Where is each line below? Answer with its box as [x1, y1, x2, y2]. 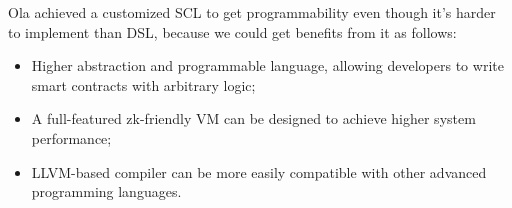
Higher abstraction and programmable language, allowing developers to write [31, 55, 504, 76]
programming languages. [31, 181, 182, 202]
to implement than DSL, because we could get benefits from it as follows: [8, 21, 457, 42]
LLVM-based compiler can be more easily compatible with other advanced [31, 161, 487, 182]
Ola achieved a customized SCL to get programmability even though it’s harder [8, 2, 496, 22]
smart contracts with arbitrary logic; [31, 74, 256, 95]
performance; [31, 127, 112, 148]
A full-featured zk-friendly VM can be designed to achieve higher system [31, 108, 476, 129]
